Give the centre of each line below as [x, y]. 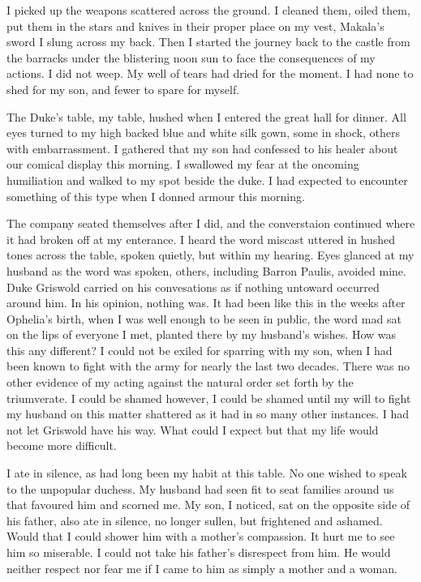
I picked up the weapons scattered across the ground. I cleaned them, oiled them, [208, 10]
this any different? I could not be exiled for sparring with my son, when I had [200, 350]
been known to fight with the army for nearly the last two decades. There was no [208, 366]
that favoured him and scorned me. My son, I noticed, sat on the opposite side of [208, 505]
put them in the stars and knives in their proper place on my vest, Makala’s [195, 26]
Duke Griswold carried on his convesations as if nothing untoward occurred [193, 287]
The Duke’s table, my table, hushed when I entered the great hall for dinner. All [206, 116]
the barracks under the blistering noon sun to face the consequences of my [191, 57]
